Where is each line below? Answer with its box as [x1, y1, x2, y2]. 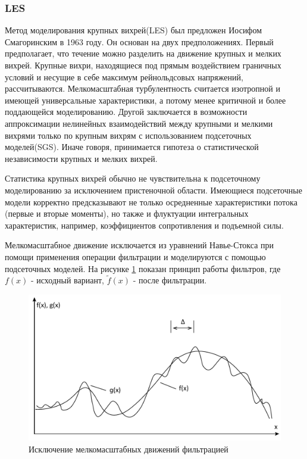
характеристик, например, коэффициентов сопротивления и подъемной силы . [5, 218, 284, 231]
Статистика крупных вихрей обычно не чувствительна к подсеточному [5, 172, 261, 185]
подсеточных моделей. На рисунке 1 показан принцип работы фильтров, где [5, 262, 281, 274]
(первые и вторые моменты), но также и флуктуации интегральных [5, 207, 249, 220]
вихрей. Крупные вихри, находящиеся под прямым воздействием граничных [5, 59, 281, 71]
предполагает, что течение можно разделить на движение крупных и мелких [5, 47, 281, 60]
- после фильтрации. [133, 274, 207, 286]
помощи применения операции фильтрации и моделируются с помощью [5, 250, 266, 263]
